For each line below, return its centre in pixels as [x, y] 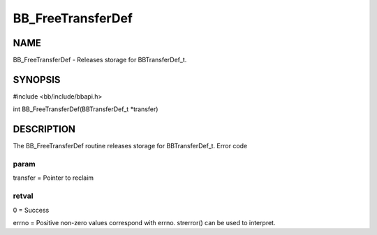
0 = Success [31, 210]
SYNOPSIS [37, 79]
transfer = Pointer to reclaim [53, 178]
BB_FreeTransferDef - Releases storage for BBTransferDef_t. [100, 60]
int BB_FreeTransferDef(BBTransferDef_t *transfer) [86, 109]
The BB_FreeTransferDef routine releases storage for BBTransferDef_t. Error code [130, 146]
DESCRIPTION [44, 129]
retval [23, 196]
